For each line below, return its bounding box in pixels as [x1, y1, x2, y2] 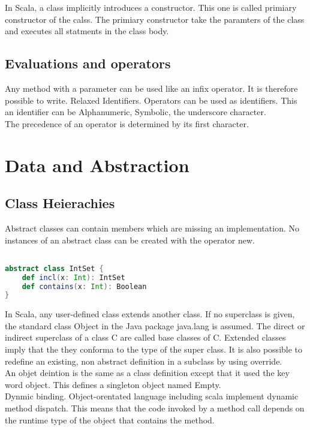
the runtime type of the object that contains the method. [5, 413, 215, 426]
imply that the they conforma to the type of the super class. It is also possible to [5, 343, 303, 356]
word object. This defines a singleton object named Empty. [5, 378, 221, 390]
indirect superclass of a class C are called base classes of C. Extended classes [5, 331, 286, 344]
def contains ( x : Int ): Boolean [22, 282, 147, 291]
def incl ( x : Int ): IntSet [22, 273, 125, 282]
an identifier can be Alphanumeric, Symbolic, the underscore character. [5, 106, 266, 118]
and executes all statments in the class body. [5, 25, 169, 37]
